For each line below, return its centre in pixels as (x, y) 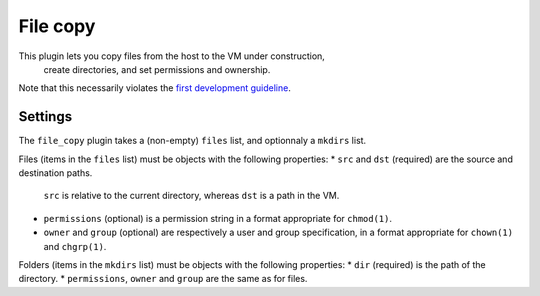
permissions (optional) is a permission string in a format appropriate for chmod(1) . (218, 218)
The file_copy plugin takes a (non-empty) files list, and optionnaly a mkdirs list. (192, 141)
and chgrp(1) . (75, 246)
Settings (45, 116)
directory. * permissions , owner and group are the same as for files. (163, 279)
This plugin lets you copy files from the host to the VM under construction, (171, 56)
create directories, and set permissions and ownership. (157, 69)
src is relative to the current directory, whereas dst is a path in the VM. (191, 196)
